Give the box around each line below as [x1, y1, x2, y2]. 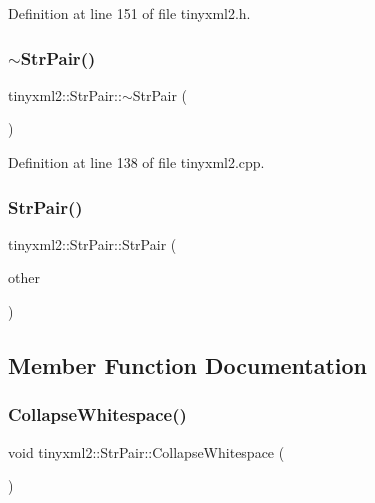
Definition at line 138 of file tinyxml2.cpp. [8, 152, 265, 172]
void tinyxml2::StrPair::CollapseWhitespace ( [8, 441, 285, 462]
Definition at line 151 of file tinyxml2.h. [8, 3, 251, 23]
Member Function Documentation [8, 349, 368, 380]
